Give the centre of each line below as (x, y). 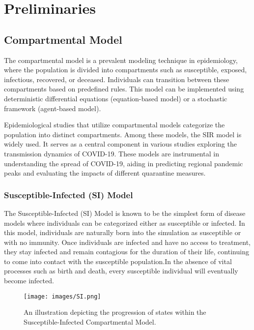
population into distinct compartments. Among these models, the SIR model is (123, 134)
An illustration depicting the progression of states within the (115, 312)
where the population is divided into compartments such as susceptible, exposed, (126, 70)
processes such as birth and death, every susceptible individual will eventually (121, 271)
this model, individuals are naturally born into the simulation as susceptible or (123, 232)
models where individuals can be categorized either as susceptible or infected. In (125, 223)
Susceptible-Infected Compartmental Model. (90, 321)
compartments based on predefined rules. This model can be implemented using (124, 89)
